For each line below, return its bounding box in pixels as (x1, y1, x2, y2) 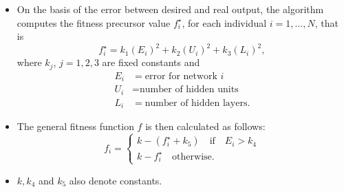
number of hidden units (140, 85, 239, 95)
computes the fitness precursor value (17, 15, 171, 30)
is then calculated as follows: (145, 119, 266, 134)
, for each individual (182, 15, 267, 30)
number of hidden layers (144, 98, 248, 108)
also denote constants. (69, 173, 162, 187)
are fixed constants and (102, 55, 200, 70)
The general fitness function (17, 119, 134, 134)
